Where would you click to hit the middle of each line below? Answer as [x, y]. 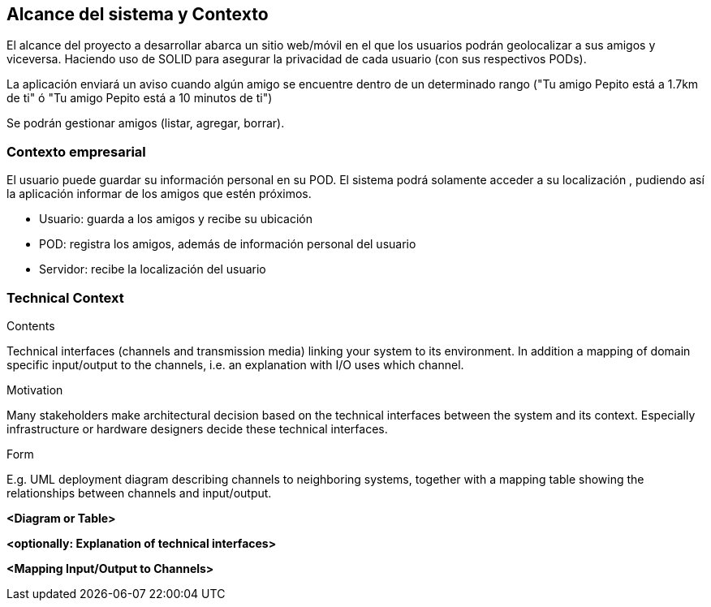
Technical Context [65, 297]
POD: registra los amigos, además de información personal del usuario [228, 244]
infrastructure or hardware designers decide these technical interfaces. [197, 428]
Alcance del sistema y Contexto [138, 14]
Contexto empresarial [76, 151]
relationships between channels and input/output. [139, 493]
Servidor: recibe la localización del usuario [153, 269]
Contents [31, 325]
